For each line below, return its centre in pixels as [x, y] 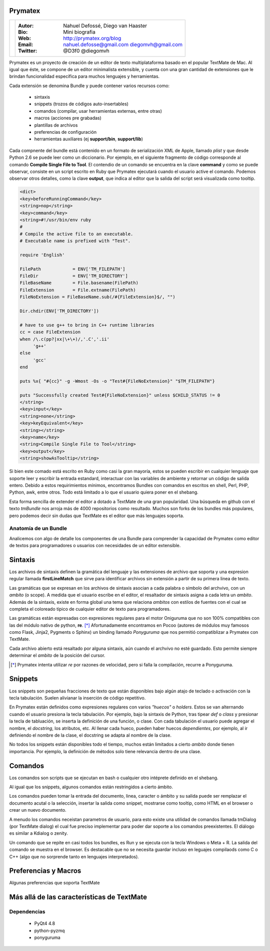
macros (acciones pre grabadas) [68, 118]
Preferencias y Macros [45, 871]
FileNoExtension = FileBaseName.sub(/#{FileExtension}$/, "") [97, 297]
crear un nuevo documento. [38, 810]
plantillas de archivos [56, 125]
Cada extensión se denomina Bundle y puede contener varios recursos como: [89, 86]
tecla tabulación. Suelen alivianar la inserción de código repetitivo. [77, 698]
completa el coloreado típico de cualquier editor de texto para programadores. [90, 609]
